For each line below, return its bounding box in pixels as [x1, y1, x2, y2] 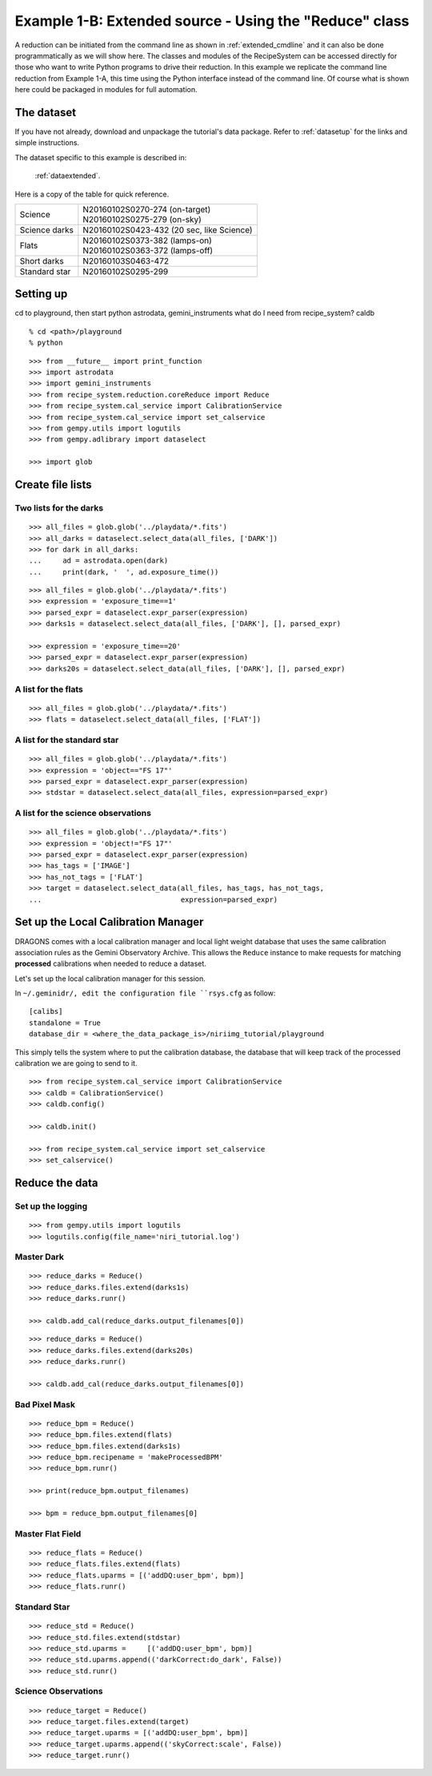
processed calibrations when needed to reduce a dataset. [14, 959, 207, 969]
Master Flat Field [14, 1528, 82, 1539]
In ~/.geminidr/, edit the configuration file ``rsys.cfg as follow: [14, 988, 276, 998]
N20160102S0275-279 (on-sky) [82, 213, 202, 224]
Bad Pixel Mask [14, 1399, 76, 1410]
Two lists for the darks [14, 502, 104, 513]
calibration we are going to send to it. [14, 1059, 138, 1068]
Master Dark [14, 1251, 64, 1262]
